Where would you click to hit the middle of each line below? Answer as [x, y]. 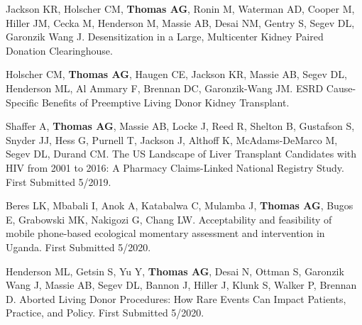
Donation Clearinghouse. [59, 50]
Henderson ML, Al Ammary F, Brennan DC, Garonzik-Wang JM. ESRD [165, 88]
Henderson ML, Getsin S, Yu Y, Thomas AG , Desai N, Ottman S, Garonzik [175, 271]
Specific [22, 102]
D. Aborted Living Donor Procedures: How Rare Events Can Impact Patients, [176, 298]
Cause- [341, 88]
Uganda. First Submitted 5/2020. [78, 247]
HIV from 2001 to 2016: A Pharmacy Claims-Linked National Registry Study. [175, 167]
